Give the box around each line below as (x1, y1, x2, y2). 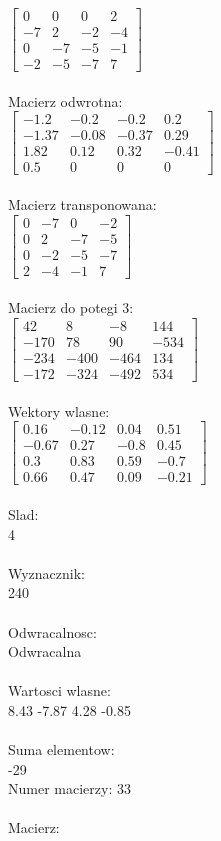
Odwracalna (8, 641, 82, 662)
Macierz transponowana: (8, 194, 157, 215)
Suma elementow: (8, 739, 115, 760)
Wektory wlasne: (8, 400, 110, 421)
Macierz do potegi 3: (8, 297, 134, 318)
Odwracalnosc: (8, 621, 97, 642)
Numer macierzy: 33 (8, 778, 131, 799)
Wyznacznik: (8, 562, 86, 583)
